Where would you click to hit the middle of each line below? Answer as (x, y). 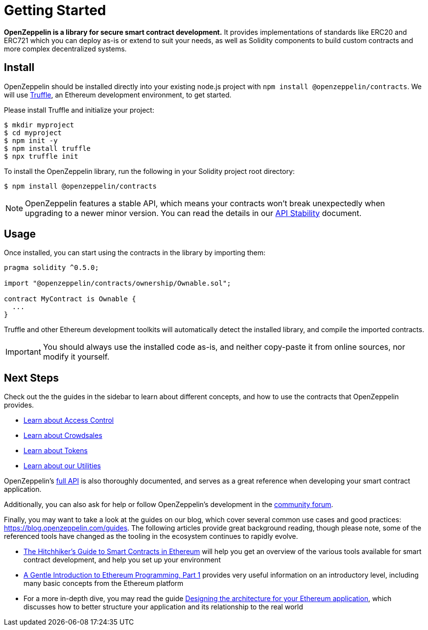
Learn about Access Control (69, 420)
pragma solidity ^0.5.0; (51, 268)
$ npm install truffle (48, 148)
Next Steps (31, 378)
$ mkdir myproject (39, 125)
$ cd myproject (33, 133)
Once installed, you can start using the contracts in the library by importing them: (135, 253)
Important (23, 352)
